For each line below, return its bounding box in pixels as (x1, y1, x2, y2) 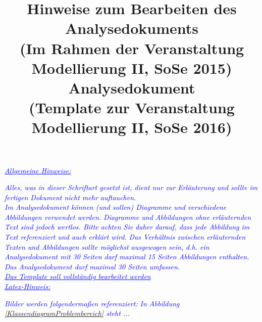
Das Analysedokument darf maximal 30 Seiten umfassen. (5, 261, 180, 271)
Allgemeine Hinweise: (5, 165, 71, 175)
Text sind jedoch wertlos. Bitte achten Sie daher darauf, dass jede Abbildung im (5, 221, 250, 232)
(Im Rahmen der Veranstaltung (19, 37, 244, 58)
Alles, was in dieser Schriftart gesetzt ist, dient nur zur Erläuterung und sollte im (5, 182, 258, 193)
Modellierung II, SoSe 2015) (31, 57, 232, 78)
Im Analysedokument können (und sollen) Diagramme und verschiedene (5, 202, 226, 212)
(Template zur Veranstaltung (29, 97, 235, 118)
